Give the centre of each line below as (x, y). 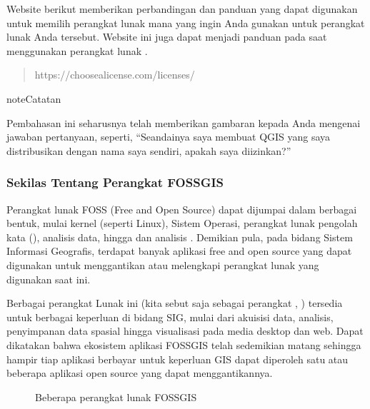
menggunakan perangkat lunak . (77, 50)
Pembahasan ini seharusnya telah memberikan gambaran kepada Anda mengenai (184, 122)
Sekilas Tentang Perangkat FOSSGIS (115, 182)
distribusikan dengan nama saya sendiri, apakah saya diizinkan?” (149, 150)
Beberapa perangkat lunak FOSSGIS (116, 397)
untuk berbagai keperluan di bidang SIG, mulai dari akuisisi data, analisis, (170, 317)
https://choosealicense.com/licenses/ (115, 75)
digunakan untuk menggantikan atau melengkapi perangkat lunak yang (163, 264)
